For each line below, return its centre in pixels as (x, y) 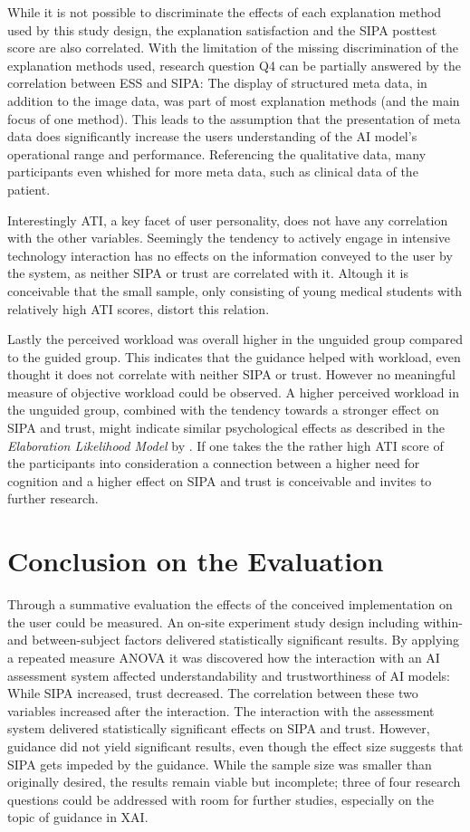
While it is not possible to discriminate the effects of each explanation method (225, 12)
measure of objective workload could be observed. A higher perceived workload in (233, 392)
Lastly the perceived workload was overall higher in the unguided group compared (235, 339)
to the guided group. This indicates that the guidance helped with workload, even (234, 356)
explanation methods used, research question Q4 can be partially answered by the (235, 65)
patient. (29, 189)
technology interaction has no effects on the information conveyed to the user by (230, 255)
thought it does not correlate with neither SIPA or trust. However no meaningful (231, 374)
